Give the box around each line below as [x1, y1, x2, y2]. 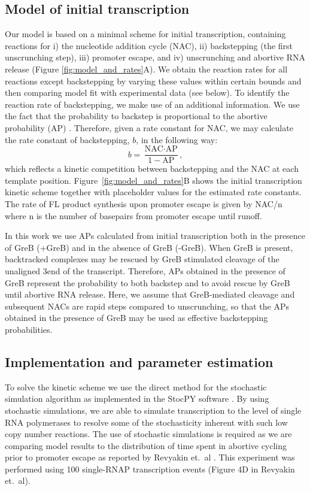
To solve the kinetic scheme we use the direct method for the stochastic [5, 380, 267, 393]
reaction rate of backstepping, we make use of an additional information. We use [5, 98, 300, 110]
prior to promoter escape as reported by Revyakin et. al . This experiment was [5, 451, 295, 463]
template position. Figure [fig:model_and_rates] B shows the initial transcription [5, 174, 302, 186]
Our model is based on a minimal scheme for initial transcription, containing [5, 28, 286, 40]
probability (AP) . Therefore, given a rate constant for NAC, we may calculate [5, 121, 293, 134]
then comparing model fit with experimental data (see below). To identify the [5, 86, 290, 99]
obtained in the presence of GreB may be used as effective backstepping [5, 311, 268, 324]
